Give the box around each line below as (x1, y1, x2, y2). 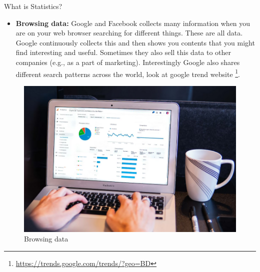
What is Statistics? (4, 1, 62, 11)
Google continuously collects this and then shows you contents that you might (15, 37, 255, 47)
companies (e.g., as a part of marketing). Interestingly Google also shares (15, 56, 240, 67)
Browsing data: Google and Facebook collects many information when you (15, 17, 250, 28)
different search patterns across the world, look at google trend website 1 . (15, 67, 240, 79)
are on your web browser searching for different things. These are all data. (15, 27, 243, 38)
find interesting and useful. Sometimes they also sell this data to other (15, 47, 231, 57)
